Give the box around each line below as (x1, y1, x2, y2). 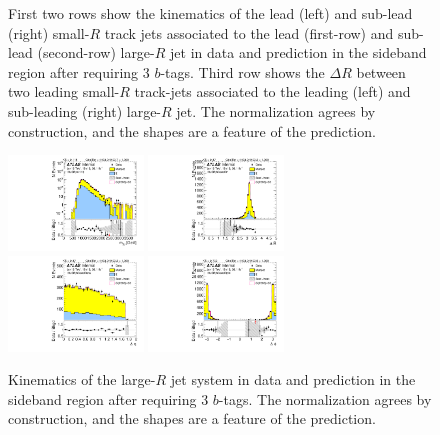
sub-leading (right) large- (8, 100, 162, 121)
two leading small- (8, 81, 120, 102)
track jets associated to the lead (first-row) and (104, 22, 394, 43)
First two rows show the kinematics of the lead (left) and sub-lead (8, 3, 413, 23)
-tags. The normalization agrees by (218, 388, 432, 409)
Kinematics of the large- (8, 369, 156, 390)
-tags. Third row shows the (160, 61, 325, 82)
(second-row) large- (37, 42, 155, 63)
